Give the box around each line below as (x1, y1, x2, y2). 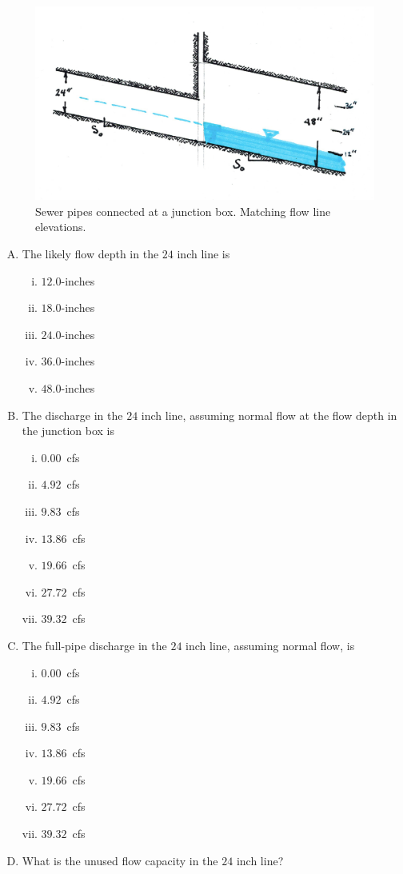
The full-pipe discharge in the (22, 637, 167, 653)
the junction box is (22, 422, 115, 439)
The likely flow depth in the (22, 245, 159, 261)
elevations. (35, 218, 86, 235)
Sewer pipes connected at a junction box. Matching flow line (35, 202, 331, 219)
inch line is (177, 245, 230, 261)
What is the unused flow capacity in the (22, 852, 218, 868)
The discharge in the (22, 406, 123, 423)
